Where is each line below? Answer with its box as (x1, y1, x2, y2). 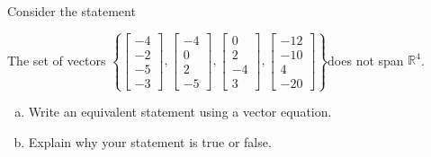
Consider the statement (7, 2, 136, 20)
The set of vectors (7, 50, 106, 69)
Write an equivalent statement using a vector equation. (28, 102, 332, 121)
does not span (328, 50, 404, 69)
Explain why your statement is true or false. (28, 132, 272, 151)
